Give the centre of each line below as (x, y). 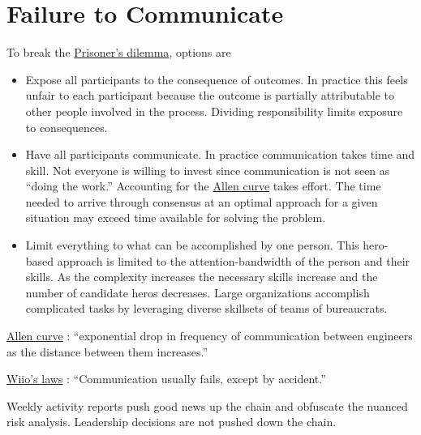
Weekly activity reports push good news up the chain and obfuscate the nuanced (207, 405)
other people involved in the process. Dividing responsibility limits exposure (214, 111)
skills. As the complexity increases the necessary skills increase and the (202, 277)
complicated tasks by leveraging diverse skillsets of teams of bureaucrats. (206, 308)
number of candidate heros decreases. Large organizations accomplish (198, 292)
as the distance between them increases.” (107, 351)
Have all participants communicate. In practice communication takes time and (220, 154)
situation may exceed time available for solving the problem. (176, 217)
